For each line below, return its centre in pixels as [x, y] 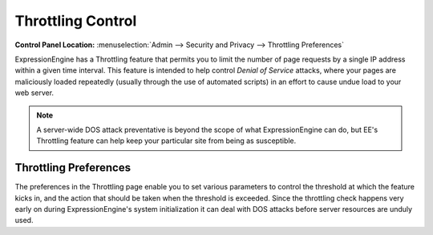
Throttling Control [76, 21]
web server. [34, 93]
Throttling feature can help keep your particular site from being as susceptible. [166, 141]
